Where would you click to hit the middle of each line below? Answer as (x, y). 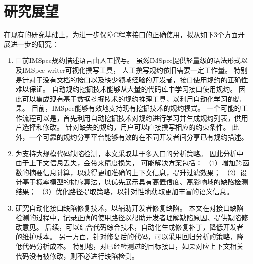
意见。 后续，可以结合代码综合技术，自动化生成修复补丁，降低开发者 (133, 227)
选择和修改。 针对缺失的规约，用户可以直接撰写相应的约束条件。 (126, 127)
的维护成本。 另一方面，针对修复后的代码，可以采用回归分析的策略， (126, 236)
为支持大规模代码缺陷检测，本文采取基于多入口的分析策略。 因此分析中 (129, 153)
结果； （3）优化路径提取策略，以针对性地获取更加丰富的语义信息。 (124, 192)
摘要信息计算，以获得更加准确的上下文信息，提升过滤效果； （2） (135, 172)
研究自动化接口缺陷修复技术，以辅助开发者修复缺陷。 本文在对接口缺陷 (129, 208)
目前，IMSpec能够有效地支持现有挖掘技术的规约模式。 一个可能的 (136, 108)
